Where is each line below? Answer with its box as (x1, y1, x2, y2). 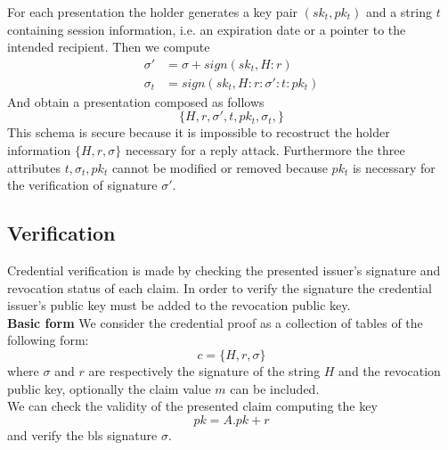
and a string (365, 3, 432, 20)
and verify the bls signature (7, 425, 158, 444)
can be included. (230, 379, 320, 397)
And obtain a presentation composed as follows (7, 92, 265, 110)
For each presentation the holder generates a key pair (7, 3, 298, 20)
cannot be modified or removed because (111, 158, 328, 176)
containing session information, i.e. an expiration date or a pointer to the (7, 20, 406, 38)
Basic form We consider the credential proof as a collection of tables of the (7, 313, 423, 331)
